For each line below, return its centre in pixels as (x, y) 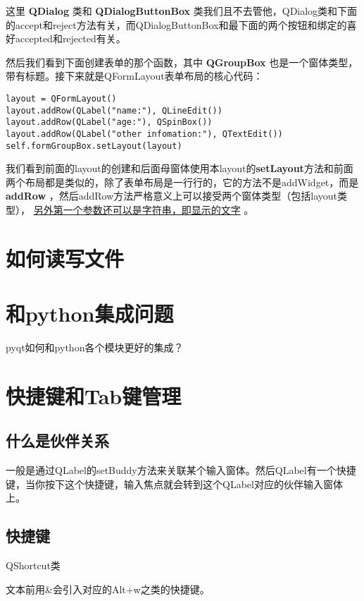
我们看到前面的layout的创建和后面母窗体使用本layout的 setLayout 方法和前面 (180, 168)
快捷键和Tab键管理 (94, 395)
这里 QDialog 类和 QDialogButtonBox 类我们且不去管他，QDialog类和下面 (182, 11)
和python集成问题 (90, 314)
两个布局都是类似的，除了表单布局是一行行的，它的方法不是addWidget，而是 (182, 182)
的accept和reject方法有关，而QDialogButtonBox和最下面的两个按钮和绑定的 (176, 24)
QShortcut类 (33, 565)
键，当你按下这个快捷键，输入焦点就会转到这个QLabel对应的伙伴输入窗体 (174, 484)
